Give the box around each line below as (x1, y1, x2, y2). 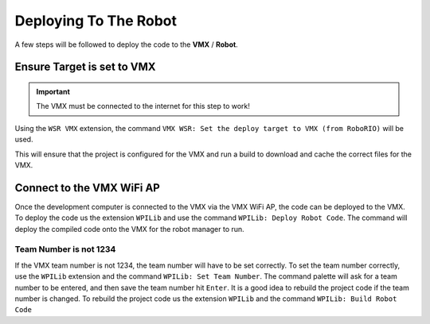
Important (36, 87, 71, 96)
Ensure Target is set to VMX (14, 60, 156, 74)
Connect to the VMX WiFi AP (14, 181, 161, 195)
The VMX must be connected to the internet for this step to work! (36, 102, 251, 111)
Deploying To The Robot (14, 12, 178, 29)
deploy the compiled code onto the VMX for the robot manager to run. (14, 224, 244, 233)
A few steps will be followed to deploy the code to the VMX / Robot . (14, 40, 238, 49)
